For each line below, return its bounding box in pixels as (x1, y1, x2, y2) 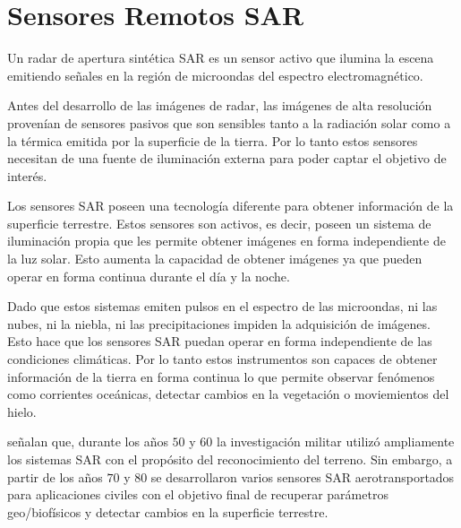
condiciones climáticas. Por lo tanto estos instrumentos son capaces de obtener (7, 350, 438, 368)
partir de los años (7, 467, 103, 486)
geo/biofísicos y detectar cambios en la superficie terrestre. (7, 502, 329, 521)
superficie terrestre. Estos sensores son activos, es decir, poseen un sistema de (7, 213, 431, 232)
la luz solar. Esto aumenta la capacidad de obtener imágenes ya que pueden (7, 249, 423, 268)
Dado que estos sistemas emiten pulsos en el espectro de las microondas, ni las (7, 297, 438, 316)
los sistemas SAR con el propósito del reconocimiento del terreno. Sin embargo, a (7, 450, 453, 468)
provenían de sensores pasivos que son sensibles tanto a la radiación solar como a (7, 113, 451, 132)
